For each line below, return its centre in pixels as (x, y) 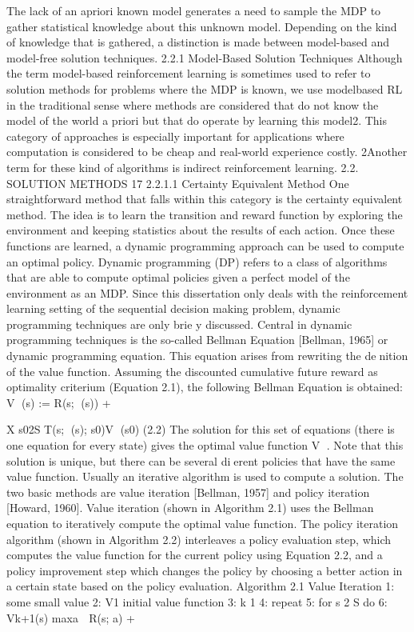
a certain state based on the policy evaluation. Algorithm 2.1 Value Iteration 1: (201, 586)
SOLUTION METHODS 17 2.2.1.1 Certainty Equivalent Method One (178, 183)
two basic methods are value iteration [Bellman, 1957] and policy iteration (188, 492)
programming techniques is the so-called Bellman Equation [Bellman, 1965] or (197, 340)
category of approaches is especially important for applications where (175, 136)
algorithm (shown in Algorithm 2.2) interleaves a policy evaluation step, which (199, 539)
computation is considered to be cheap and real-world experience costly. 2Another (207, 152)
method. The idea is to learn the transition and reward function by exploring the (205, 214)
